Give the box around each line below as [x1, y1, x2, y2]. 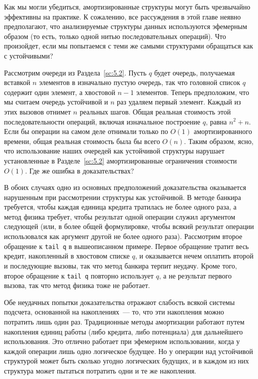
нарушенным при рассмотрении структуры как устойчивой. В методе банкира [4, 191, 241, 202]
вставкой [4, 77, 30, 87]
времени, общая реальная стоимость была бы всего [4, 135, 160, 146]
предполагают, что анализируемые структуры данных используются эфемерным [4, 21, 247, 31]
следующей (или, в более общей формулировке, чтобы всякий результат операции [4, 221, 254, 231]
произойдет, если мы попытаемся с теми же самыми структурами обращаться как [4, 40, 253, 51]
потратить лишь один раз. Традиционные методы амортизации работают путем [4, 316, 244, 326]
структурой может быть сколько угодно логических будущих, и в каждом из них [4, 355, 249, 366]
